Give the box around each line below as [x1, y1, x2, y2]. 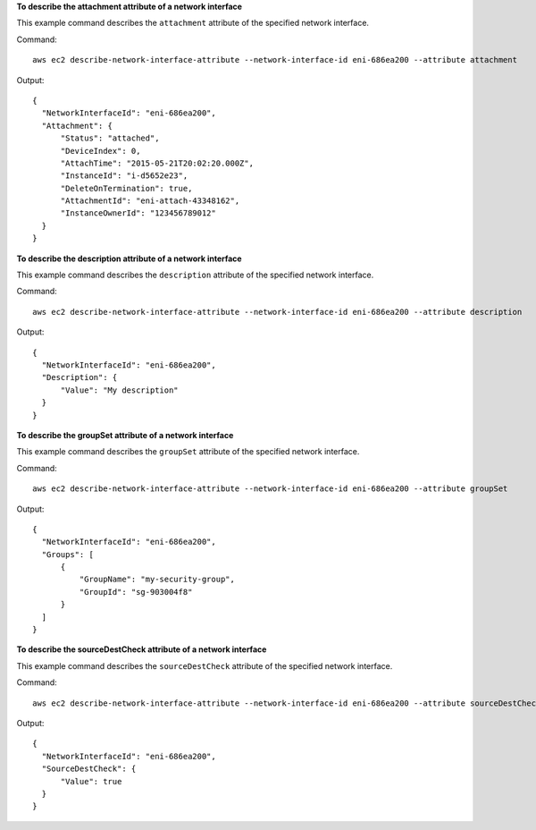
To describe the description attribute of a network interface [16, 253, 242, 264]
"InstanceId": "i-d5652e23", [60, 171, 188, 181]
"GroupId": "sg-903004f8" [79, 587, 193, 597]
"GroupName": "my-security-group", [79, 574, 236, 585]
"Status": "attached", [60, 133, 160, 143]
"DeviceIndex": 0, [60, 146, 141, 156]
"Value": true [60, 776, 122, 786]
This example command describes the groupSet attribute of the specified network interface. [16, 446, 360, 457]
